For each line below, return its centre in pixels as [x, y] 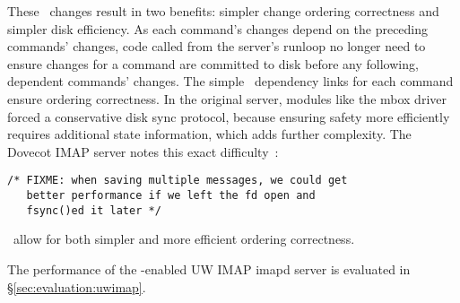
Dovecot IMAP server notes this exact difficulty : [143, 151]
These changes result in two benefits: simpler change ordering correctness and [223, 11]
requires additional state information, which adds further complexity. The [209, 134]
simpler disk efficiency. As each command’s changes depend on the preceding [218, 28]
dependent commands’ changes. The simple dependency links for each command [230, 81]
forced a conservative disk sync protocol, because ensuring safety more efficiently [229, 116]
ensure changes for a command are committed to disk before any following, [213, 63]
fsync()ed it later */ [94, 210]
